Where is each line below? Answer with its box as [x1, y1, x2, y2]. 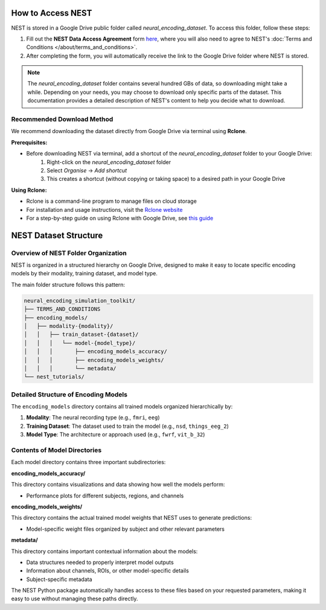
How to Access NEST [11, 8, 92, 18]
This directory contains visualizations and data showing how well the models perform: [11, 481, 225, 488]
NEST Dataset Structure [11, 230, 103, 240]
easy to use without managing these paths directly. [11, 595, 138, 602]
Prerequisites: [11, 139, 48, 146]
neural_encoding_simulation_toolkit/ [24, 297, 136, 304]
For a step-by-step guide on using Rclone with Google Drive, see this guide [26, 214, 214, 221]
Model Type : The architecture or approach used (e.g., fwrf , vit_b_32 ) [26, 431, 205, 438]
